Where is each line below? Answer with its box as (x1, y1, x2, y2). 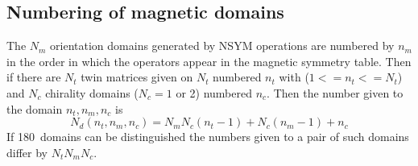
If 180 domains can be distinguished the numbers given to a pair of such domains (6, 128, 409, 145)
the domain (6, 100, 63, 117)
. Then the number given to (267, 84, 404, 101)
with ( (279, 68, 309, 85)
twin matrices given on (81, 68, 193, 85)
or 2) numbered (176, 84, 252, 101)
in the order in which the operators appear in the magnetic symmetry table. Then (6, 52, 412, 69)
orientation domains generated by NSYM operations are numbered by (50, 37, 395, 54)
